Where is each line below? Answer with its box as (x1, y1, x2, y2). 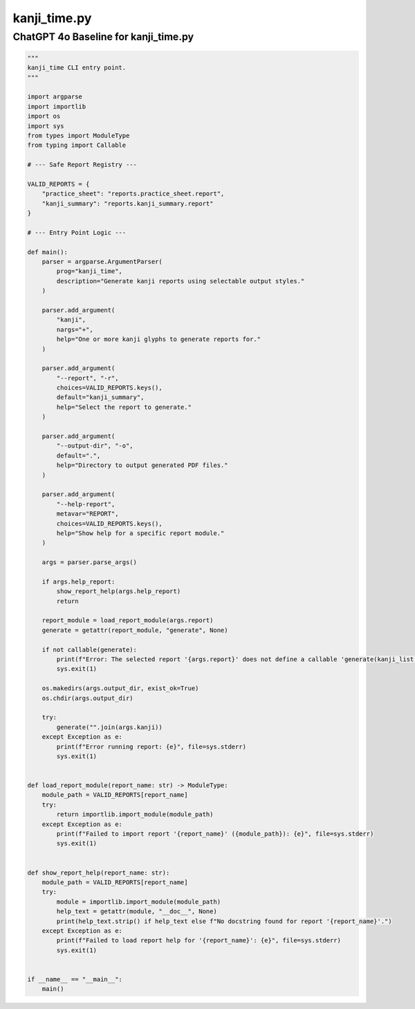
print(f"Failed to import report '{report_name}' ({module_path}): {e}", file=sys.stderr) (56, 830, 374, 838)
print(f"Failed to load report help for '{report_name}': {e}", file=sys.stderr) (56, 936, 342, 945)
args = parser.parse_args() (41, 559, 138, 566)
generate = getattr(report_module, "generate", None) (41, 626, 228, 634)
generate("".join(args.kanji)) (56, 723, 163, 731)
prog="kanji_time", (56, 267, 122, 275)
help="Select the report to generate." (56, 403, 192, 411)
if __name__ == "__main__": (27, 975, 122, 983)
